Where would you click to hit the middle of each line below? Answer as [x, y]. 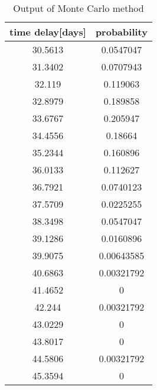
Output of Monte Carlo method [78, 8]
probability [121, 32]
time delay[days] [48, 32]
